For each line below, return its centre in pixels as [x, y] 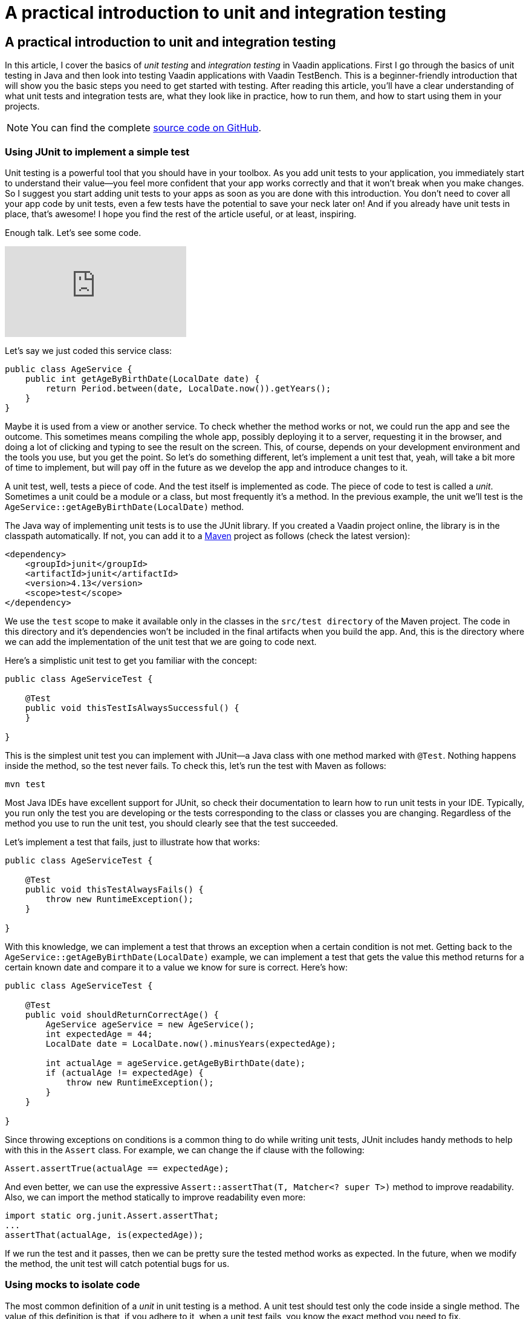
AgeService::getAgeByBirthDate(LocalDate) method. [125, 506]
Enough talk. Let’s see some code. [73, 232]
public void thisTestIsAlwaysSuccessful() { [132, 708]
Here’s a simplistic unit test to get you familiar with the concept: [131, 660]
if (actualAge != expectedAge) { [125, 1072]
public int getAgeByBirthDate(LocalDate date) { [142, 378]
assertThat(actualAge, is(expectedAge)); [104, 1235]
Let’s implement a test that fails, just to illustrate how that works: [132, 842]
